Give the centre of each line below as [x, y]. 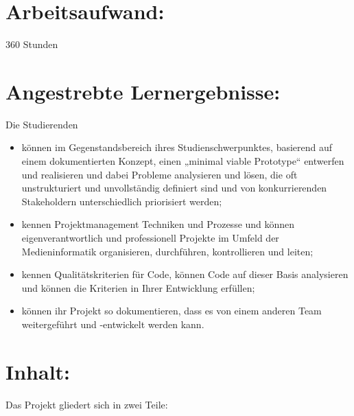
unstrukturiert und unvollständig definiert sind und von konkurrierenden [174, 188]
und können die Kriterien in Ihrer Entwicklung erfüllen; [138, 287]
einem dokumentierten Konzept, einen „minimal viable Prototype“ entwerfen [183, 161]
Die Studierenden [42, 124]
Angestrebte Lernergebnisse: [143, 91]
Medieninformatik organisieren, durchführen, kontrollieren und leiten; [167, 251]
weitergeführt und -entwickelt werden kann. [113, 324]
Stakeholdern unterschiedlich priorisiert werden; [122, 201]
